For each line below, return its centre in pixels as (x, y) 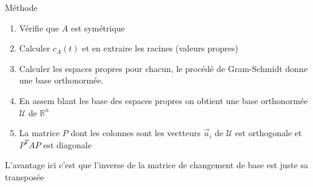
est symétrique (98, 28)
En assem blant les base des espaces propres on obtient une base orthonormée (163, 100)
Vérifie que (39, 28)
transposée (25, 176)
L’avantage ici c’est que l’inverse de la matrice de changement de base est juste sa (156, 165)
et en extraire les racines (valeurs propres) (160, 48)
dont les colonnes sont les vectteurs (136, 133)
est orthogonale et (268, 133)
